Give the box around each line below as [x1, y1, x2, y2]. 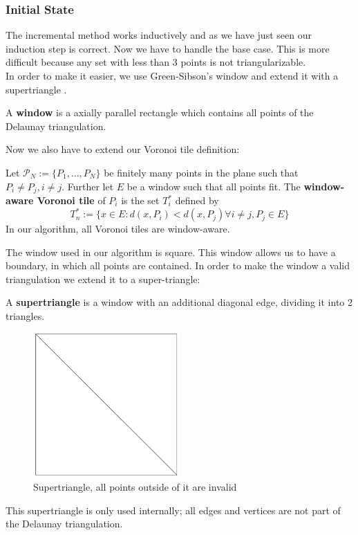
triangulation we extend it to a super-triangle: [6, 271, 200, 286]
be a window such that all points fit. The [126, 179, 301, 193]
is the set [121, 193, 160, 208]
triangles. [6, 309, 45, 323]
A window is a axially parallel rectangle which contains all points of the [6, 105, 314, 120]
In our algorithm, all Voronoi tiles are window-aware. [6, 221, 230, 236]
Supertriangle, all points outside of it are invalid [33, 480, 237, 493]
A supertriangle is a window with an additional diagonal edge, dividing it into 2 [6, 295, 352, 309]
